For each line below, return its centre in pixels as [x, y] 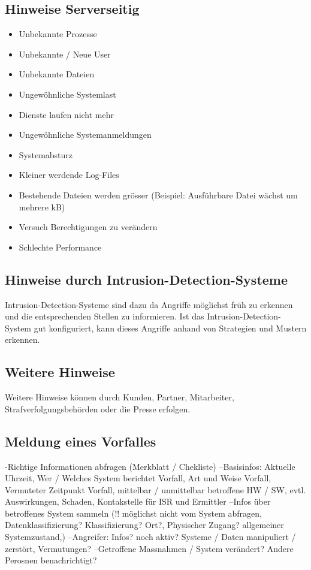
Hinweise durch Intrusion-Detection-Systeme [147, 279]
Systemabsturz [46, 154]
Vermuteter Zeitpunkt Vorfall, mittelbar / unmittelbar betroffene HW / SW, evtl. [155, 489]
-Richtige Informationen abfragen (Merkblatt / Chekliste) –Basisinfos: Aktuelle [150, 466]
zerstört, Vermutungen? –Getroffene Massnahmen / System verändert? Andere [149, 548]
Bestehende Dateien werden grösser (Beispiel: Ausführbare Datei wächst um [158, 194]
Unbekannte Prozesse [58, 34]
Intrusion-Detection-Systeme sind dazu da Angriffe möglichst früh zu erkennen [149, 304]
